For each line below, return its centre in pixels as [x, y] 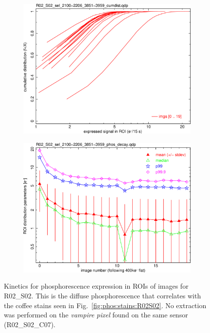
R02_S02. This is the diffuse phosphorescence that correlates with [103, 295]
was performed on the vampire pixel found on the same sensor [96, 315]
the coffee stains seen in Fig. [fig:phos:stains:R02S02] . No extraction [105, 305]
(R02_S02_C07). [30, 324]
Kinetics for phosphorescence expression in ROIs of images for [96, 286]
